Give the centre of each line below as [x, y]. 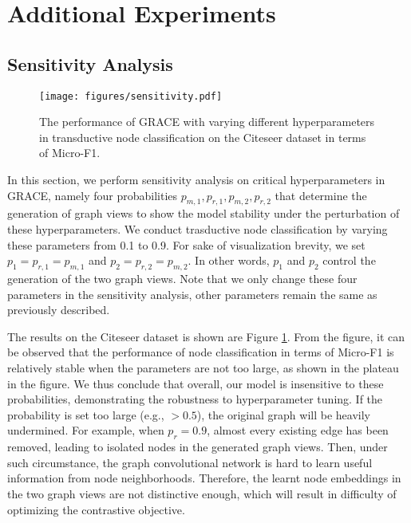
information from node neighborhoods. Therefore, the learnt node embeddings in [204, 478]
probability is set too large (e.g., [86, 414]
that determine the [321, 195]
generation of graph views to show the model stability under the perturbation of [204, 213]
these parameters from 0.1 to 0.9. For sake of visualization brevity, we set [186, 244]
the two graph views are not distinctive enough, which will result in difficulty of [202, 493]
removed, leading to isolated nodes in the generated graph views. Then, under [198, 447]
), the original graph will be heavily [283, 414]
